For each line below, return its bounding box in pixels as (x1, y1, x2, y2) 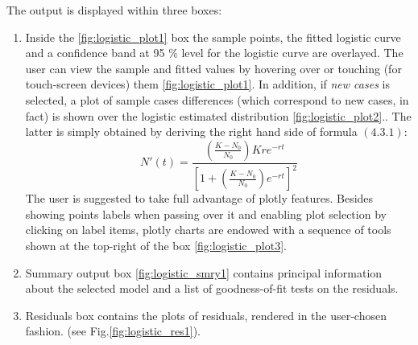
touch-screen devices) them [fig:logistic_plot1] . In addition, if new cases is (25, 76, 390, 92)
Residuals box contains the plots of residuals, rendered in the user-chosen (25, 306, 387, 323)
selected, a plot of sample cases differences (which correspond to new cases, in (25, 91, 409, 108)
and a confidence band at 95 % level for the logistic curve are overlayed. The (25, 44, 404, 61)
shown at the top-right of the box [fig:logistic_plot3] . (25, 236, 287, 253)
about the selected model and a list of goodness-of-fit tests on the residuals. (25, 280, 399, 297)
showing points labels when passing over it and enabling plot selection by (25, 205, 387, 222)
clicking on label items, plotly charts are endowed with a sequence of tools (25, 221, 391, 238)
